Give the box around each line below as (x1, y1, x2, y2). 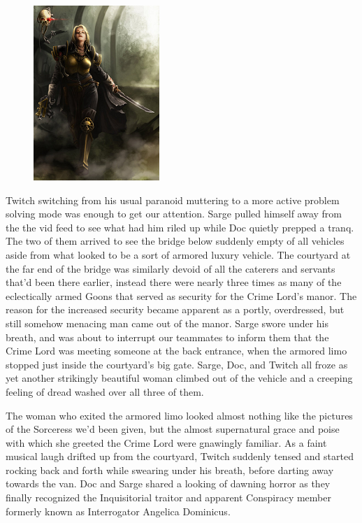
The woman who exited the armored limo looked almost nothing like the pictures (6, 408, 353, 422)
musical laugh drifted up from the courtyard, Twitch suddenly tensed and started (6, 449, 354, 464)
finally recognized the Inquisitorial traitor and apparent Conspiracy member (6, 490, 331, 505)
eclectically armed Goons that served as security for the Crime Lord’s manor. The (6, 288, 357, 303)
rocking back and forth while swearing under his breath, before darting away (6, 462, 334, 477)
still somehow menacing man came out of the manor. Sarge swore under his (6, 315, 329, 330)
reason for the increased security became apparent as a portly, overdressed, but (6, 302, 345, 317)
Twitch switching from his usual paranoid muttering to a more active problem (6, 192, 340, 207)
